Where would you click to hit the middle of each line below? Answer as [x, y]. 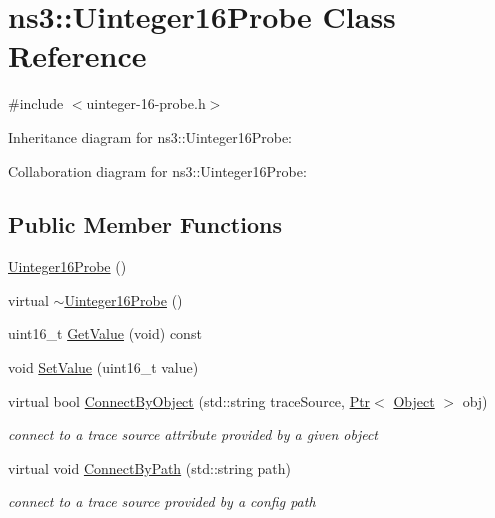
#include [36, 103]
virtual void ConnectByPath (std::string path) [150, 467]
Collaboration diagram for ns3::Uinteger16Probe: [157, 170]
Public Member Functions [145, 224]
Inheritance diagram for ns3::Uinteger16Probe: [150, 136]
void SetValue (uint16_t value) [103, 367]
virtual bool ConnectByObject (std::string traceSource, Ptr [189, 400]
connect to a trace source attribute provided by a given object [193, 434]
